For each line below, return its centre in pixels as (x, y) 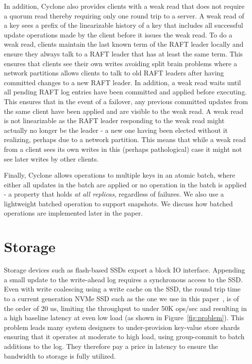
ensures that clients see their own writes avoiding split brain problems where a (121, 63)
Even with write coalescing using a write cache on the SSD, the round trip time (122, 289)
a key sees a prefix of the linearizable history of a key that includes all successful (124, 25)
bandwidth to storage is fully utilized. (60, 355)
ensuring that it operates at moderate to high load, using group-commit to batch (124, 337)
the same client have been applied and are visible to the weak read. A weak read (124, 111)
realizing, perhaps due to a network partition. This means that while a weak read (125, 139)
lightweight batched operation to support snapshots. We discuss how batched (118, 203)
